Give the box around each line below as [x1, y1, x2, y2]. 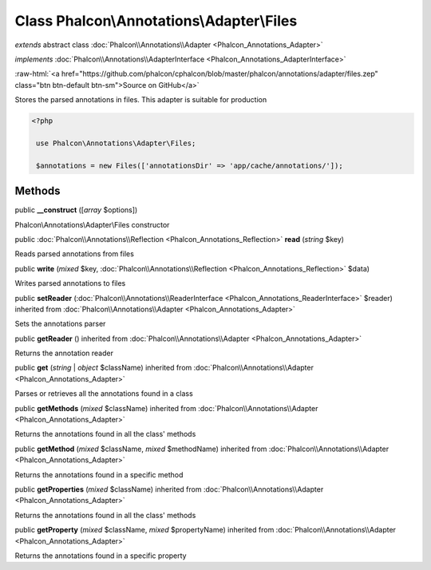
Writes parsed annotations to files [14, 279, 126, 288]
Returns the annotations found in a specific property [14, 551, 187, 560]
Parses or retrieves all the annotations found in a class [14, 389, 193, 398]
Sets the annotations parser [14, 319, 106, 329]
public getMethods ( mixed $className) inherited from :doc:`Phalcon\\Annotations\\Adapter [14, 403, 318, 413]
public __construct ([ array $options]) [14, 205, 138, 215]
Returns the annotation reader [14, 348, 113, 358]
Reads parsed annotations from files [14, 249, 135, 259]
